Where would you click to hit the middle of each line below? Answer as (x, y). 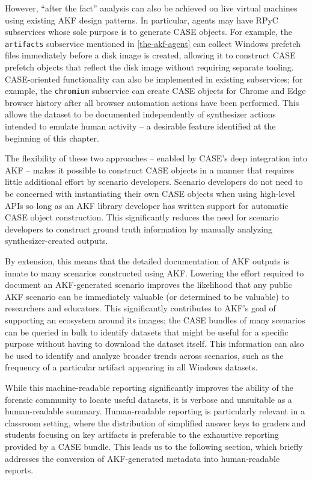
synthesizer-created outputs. (57, 241)
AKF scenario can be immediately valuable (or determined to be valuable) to (147, 296)
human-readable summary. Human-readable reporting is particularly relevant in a (155, 411)
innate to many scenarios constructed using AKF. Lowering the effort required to (154, 273)
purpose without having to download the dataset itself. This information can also (154, 344)
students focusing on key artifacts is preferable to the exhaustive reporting (142, 435)
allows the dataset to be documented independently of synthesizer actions (140, 114)
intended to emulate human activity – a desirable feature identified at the (140, 126)
